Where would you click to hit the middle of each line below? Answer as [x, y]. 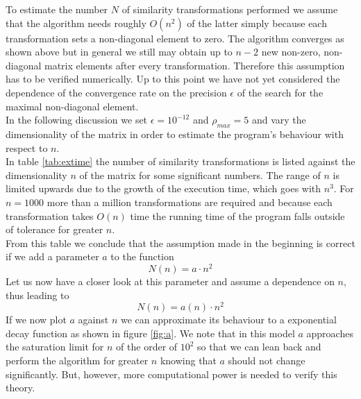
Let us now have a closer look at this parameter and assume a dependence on [170, 281]
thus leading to [37, 295]
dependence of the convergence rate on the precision [116, 92]
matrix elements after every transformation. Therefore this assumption [195, 65]
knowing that [188, 360]
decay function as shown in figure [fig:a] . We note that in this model [150, 333]
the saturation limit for [55, 347]
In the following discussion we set [77, 120]
